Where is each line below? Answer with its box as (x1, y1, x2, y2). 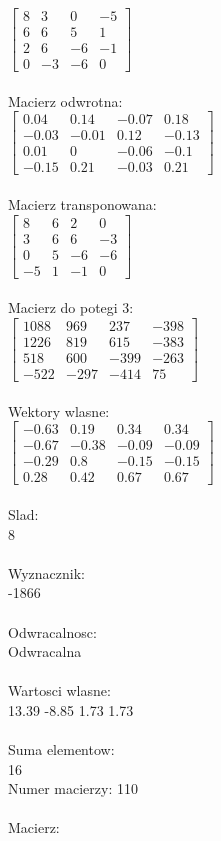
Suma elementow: (8, 739, 115, 760)
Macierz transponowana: (8, 194, 157, 215)
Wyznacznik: (8, 562, 86, 583)
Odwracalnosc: (8, 621, 97, 642)
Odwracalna (8, 641, 82, 662)
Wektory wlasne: (8, 400, 110, 421)
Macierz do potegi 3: (8, 297, 134, 318)
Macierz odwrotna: (8, 90, 123, 111)
